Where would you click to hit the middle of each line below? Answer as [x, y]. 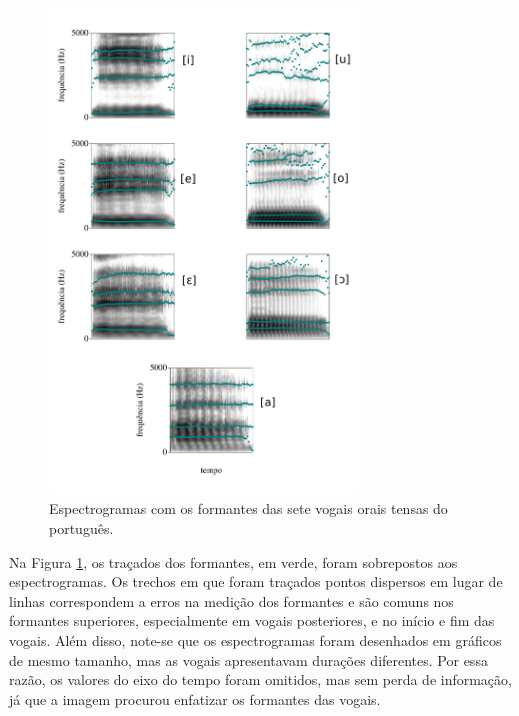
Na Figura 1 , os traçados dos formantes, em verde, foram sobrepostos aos [233, 561]
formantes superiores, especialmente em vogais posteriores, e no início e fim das [252, 620]
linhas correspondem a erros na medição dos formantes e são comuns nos [231, 600]
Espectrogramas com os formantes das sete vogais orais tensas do [248, 508]
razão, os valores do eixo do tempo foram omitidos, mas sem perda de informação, [260, 679]
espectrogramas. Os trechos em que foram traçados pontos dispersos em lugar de [256, 581]
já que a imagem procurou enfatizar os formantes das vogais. [195, 698]
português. [81, 528]
